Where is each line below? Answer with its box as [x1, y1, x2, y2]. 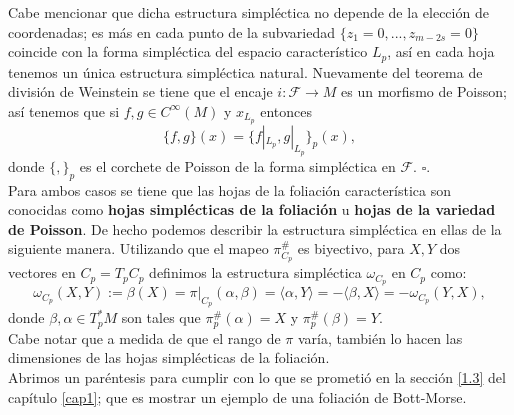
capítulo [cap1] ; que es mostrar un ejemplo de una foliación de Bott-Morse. [8, 386, 467, 407]
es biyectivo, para [297, 238, 405, 259]
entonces [260, 100, 312, 121]
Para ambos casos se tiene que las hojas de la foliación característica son [8, 179, 452, 200]
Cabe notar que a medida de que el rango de [8, 327, 281, 348]
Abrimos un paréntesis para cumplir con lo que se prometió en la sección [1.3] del [8, 367, 506, 387]
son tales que [121, 307, 201, 328]
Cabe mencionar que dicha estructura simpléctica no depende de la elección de [8, 2, 489, 22]
